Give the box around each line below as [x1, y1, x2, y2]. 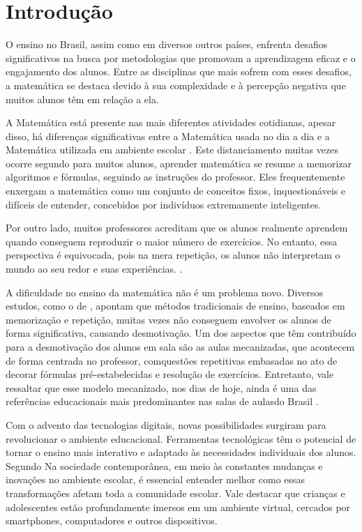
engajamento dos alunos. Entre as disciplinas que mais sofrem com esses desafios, [6, 64, 352, 79]
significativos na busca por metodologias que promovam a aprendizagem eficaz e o [6, 50, 356, 65]
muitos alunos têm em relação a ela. [6, 91, 159, 106]
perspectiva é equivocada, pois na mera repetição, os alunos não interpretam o [6, 248, 340, 262]
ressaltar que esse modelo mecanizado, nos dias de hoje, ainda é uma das [6, 380, 317, 395]
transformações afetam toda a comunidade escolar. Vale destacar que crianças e [6, 485, 345, 500]
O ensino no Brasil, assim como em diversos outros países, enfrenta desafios [6, 37, 328, 52]
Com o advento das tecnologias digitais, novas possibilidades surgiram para [6, 417, 326, 432]
